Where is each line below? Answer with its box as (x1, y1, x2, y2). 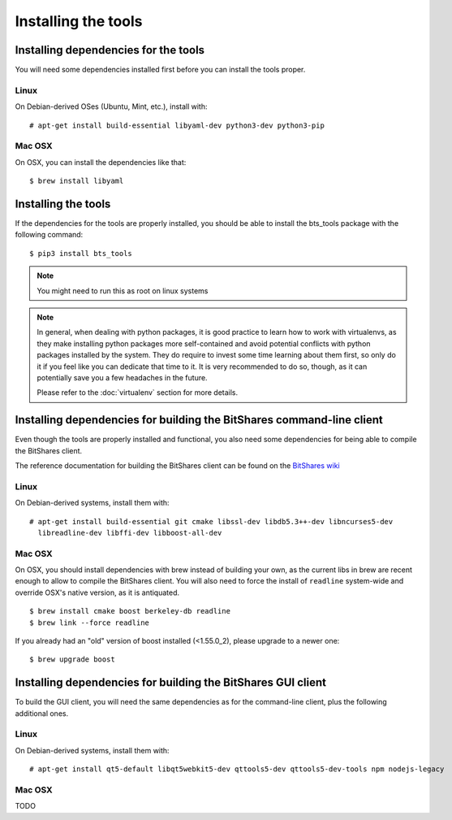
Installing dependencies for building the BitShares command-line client (15, 413, 383, 427)
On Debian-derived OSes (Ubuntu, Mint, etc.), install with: (15, 102, 208, 111)
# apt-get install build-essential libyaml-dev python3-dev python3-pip (29, 120, 325, 130)
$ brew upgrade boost (29, 655, 115, 664)
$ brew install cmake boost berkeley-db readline (29, 606, 231, 616)
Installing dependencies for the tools (15, 43, 205, 57)
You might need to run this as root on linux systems (37, 285, 209, 296)
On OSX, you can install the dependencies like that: (15, 157, 187, 167)
